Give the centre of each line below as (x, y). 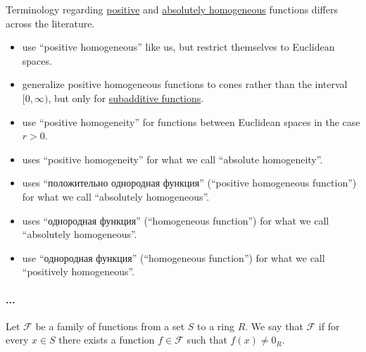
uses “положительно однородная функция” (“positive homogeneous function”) (189, 183)
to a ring (216, 326)
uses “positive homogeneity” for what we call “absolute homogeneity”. (172, 159)
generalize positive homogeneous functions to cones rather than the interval (185, 84)
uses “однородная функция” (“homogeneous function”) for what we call (176, 220)
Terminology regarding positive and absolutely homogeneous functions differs (172, 9)
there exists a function (107, 340)
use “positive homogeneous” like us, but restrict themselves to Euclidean (178, 47)
